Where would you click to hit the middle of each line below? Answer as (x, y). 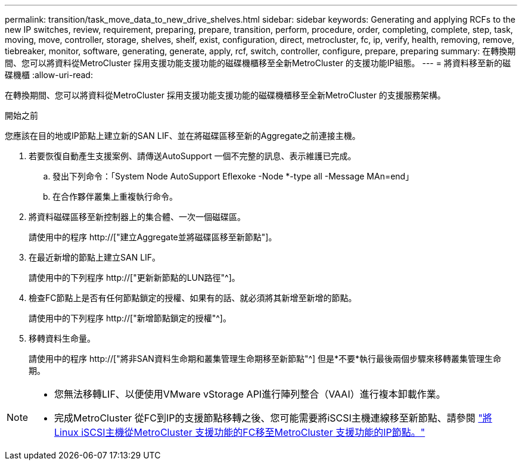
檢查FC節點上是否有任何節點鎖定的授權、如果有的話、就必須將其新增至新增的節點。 (193, 298)
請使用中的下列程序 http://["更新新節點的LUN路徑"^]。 (134, 278)
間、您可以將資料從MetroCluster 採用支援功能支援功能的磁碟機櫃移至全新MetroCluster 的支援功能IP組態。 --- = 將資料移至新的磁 (258, 63)
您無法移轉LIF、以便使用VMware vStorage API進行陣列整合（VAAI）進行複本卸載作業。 (250, 394)
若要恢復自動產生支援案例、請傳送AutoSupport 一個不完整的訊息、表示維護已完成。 (192, 156)
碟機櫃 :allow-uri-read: (49, 75)
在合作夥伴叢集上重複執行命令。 (115, 196)
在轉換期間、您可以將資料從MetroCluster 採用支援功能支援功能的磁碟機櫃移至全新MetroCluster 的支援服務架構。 (225, 95)
